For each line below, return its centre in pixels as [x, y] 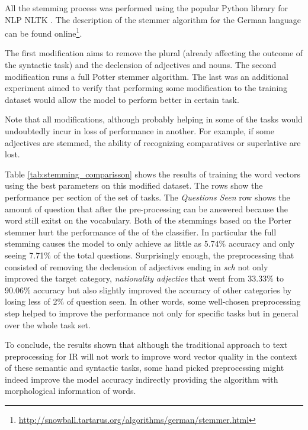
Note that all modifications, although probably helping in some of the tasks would [154, 119]
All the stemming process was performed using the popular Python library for [147, 8]
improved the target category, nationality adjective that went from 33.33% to [144, 278]
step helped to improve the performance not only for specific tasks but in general [152, 313]
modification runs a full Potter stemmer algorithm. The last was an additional [147, 76]
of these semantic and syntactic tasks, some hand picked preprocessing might [145, 368]
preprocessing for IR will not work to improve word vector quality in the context [151, 356]
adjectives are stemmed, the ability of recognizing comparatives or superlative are [153, 142]
